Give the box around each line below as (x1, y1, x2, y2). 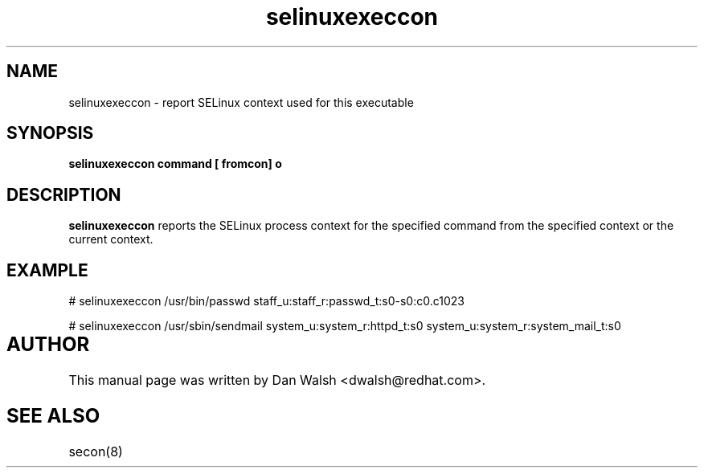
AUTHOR (6, 333, 90, 357)
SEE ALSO (6, 403, 100, 427)
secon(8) (68, 443, 123, 460)
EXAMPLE (6, 259, 88, 280)
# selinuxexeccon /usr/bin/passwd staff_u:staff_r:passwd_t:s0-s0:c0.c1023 (68, 294, 465, 309)
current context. (68, 232, 153, 247)
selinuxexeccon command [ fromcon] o (68, 157, 282, 171)
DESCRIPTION (6, 184, 121, 205)
